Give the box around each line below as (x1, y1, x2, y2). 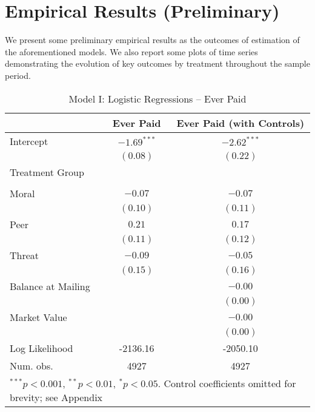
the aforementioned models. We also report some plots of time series (5, 45, 258, 58)
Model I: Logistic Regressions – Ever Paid (68, 91, 247, 106)
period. (5, 69, 31, 81)
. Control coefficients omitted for (157, 376, 296, 390)
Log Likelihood (10, 340, 73, 355)
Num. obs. (10, 358, 53, 373)
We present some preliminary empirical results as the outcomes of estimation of (5, 33, 300, 46)
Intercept (10, 133, 48, 148)
